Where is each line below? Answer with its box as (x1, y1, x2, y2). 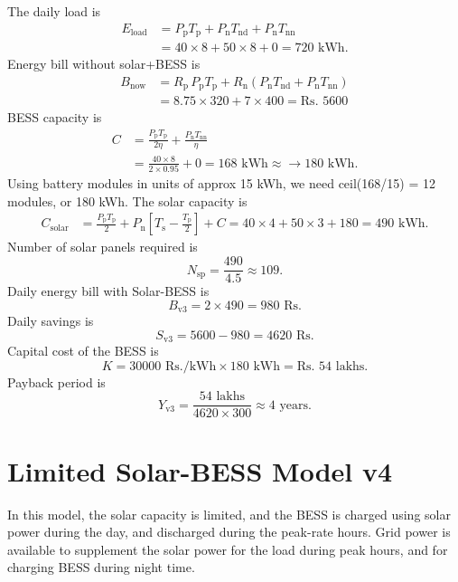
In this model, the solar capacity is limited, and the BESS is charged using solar (7, 504, 451, 523)
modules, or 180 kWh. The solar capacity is (7, 191, 248, 210)
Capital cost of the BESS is (7, 341, 159, 360)
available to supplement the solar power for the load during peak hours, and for (7, 539, 448, 558)
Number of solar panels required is (7, 237, 198, 256)
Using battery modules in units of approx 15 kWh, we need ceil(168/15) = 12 (7, 174, 435, 193)
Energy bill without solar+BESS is (7, 54, 201, 73)
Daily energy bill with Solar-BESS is (7, 281, 210, 301)
